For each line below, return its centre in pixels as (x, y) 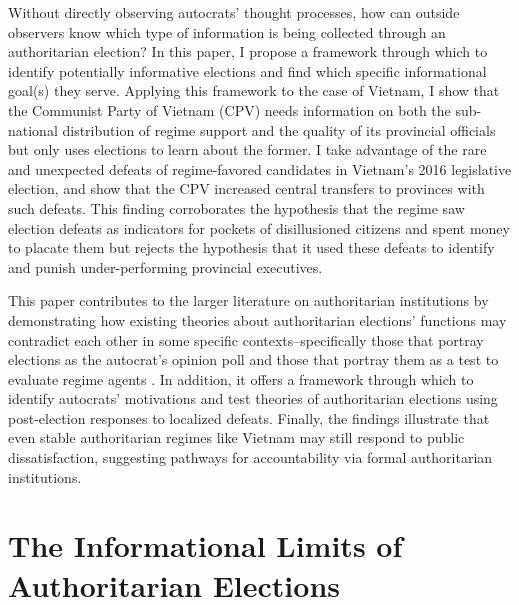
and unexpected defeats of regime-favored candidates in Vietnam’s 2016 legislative (260, 168)
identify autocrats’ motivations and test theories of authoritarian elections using (253, 398)
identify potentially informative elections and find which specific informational (247, 70)
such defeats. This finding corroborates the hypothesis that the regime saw (236, 207)
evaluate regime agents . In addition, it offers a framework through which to (241, 378)
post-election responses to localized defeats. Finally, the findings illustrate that (249, 417)
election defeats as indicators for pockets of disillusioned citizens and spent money (259, 227)
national (33, 129)
